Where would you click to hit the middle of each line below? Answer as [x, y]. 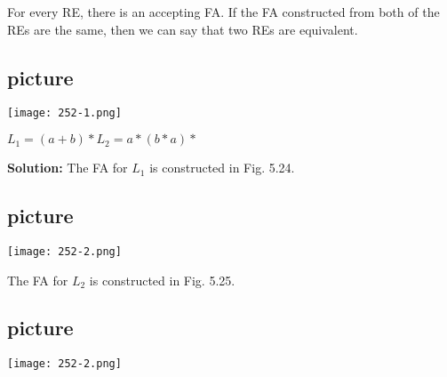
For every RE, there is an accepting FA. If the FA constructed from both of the [223, 12]
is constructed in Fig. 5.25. [162, 280]
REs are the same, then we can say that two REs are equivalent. [183, 29]
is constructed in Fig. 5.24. [222, 168]
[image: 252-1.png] [64, 113]
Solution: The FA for [68, 168]
